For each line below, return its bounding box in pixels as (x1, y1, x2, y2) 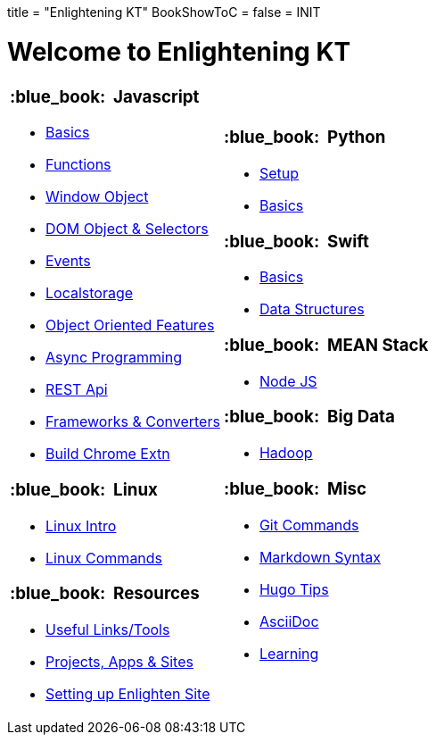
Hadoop (259, 444, 313, 463)
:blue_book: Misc (223, 478, 366, 499)
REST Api (45, 380, 108, 399)
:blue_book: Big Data (223, 406, 395, 428)
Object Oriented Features (45, 316, 215, 335)
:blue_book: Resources (10, 583, 200, 604)
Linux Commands (45, 548, 163, 567)
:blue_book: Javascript (10, 86, 200, 107)
